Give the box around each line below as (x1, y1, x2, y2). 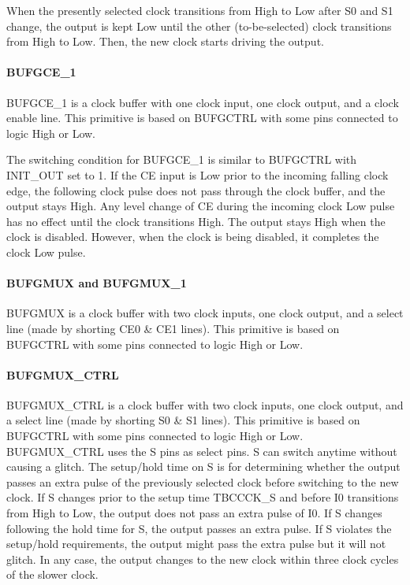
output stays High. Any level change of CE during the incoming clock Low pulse (6, 198, 395, 214)
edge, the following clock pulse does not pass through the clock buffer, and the (6, 182, 386, 198)
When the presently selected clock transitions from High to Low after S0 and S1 (6, 2, 393, 18)
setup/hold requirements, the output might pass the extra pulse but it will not (6, 535, 386, 552)
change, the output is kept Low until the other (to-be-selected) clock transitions (6, 17, 392, 34)
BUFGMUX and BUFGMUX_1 (6, 275, 187, 291)
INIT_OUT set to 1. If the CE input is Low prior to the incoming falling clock (6, 166, 389, 183)
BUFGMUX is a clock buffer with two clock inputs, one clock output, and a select (6, 305, 404, 321)
